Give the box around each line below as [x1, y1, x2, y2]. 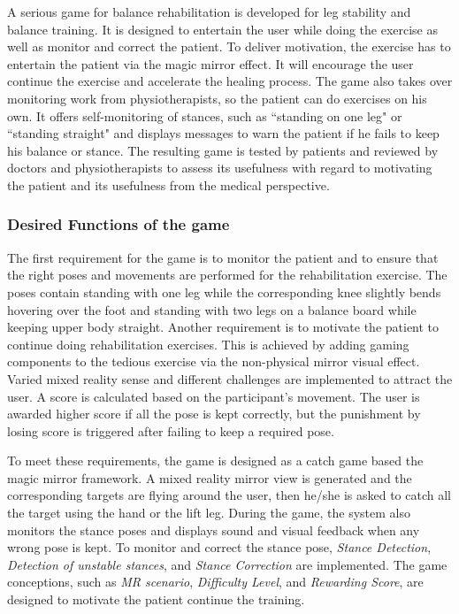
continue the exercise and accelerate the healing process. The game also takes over [7, 72, 453, 90]
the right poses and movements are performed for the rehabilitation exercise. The [7, 265, 448, 284]
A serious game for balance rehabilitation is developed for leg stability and [7, 3, 411, 20]
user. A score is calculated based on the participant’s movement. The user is [7, 387, 420, 405]
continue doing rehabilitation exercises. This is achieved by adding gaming [7, 334, 409, 353]
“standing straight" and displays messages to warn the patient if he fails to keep [7, 124, 440, 142]
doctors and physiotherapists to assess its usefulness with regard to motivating [7, 158, 432, 177]
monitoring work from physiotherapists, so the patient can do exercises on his [7, 88, 427, 107]
